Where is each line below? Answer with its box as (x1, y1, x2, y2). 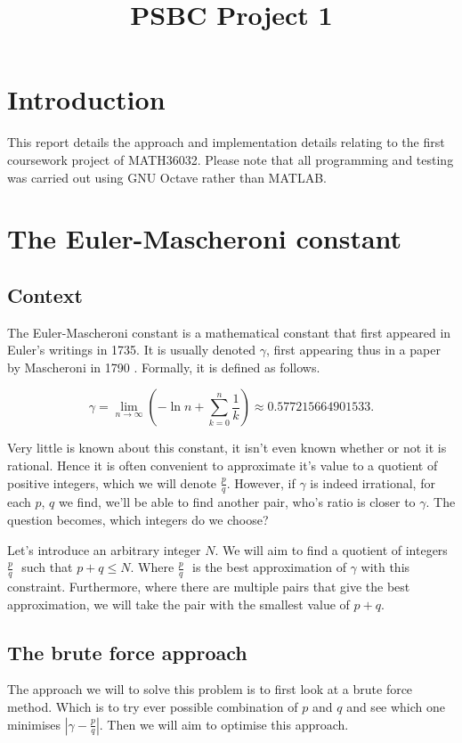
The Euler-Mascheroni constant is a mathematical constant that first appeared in (7, 323, 451, 341)
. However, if (226, 473, 296, 492)
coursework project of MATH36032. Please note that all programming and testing (7, 150, 454, 168)
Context (7, 281, 83, 308)
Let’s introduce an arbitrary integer (7, 540, 201, 559)
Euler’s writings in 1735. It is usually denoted (7, 340, 256, 359)
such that (21, 558, 73, 576)
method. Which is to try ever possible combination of (7, 698, 298, 716)
